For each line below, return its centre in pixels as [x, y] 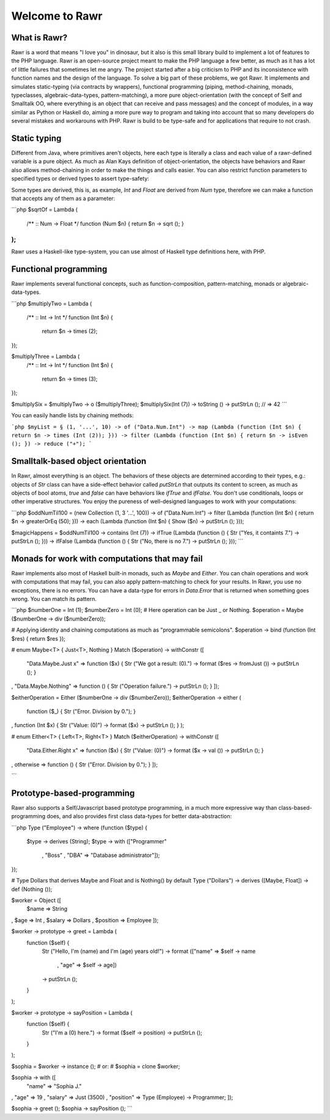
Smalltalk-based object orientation [79, 461]
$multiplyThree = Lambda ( [46, 357]
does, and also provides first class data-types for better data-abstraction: [139, 816]
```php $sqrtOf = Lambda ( [45, 210]
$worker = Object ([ [36, 900]
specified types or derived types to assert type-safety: [80, 179]
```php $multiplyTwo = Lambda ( [52, 304]
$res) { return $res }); [38, 638]
